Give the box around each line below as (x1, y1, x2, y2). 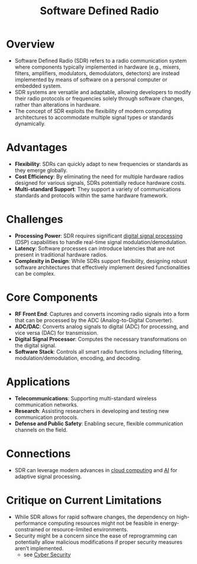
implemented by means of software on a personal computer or (14, 76, 167, 83)
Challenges (6, 213, 63, 226)
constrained (14, 525, 44, 533)
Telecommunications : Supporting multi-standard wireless (14, 395, 157, 402)
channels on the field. (14, 426, 68, 433)
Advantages (6, 141, 68, 155)
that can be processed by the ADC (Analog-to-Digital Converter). (14, 316, 173, 323)
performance (14, 520, 47, 527)
